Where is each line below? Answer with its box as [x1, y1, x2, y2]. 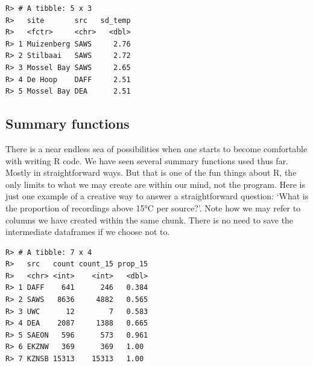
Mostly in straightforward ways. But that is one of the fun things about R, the [5, 166, 297, 179]
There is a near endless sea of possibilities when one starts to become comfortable [5, 142, 308, 155]
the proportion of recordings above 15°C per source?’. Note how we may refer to [5, 201, 301, 214]
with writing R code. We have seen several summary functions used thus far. [5, 154, 289, 167]
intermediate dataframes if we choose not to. [5, 225, 170, 238]
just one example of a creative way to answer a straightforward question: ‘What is [5, 190, 309, 202]
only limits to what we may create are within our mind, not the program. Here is [5, 178, 305, 190]
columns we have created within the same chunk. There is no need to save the [5, 213, 294, 226]
